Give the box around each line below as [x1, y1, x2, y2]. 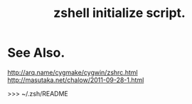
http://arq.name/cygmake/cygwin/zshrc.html [7, 68, 138, 76]
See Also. [7, 45, 65, 61]
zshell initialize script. [53, 5, 186, 21]
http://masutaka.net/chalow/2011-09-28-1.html [7, 76, 144, 84]
